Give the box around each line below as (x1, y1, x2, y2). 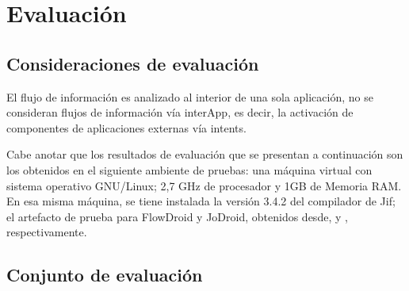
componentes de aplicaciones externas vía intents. (6, 119, 247, 136)
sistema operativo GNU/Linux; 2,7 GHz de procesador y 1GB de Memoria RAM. (6, 177, 402, 193)
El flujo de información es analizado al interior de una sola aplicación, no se (6, 88, 373, 105)
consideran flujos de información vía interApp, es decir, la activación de (6, 104, 354, 121)
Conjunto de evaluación (6, 262, 203, 287)
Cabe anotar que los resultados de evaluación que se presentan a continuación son (6, 146, 403, 163)
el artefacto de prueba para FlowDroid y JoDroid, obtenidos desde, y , (6, 208, 348, 224)
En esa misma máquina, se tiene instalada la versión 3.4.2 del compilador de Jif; (6, 193, 396, 209)
